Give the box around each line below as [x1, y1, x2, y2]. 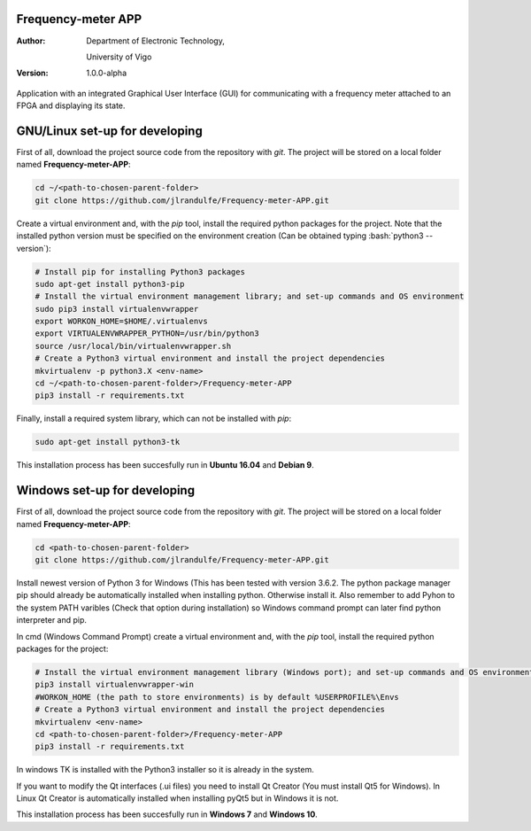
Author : [16, 35, 46, 46]
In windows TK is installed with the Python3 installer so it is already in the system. [16, 765, 314, 775]
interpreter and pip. [16, 615, 88, 625]
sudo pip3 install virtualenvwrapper [35, 304, 199, 314]
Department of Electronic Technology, [86, 35, 225, 46]
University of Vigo [86, 51, 152, 62]
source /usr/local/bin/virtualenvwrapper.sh [35, 341, 232, 351]
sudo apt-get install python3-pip [35, 279, 185, 289]
